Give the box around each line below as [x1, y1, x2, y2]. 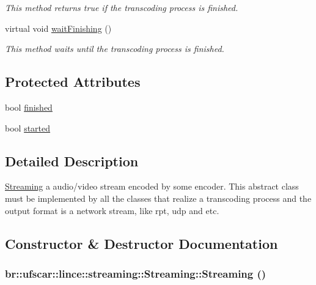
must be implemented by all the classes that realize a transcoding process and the [5, 191, 312, 204]
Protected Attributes [5, 72, 141, 91]
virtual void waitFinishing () [5, 21, 112, 34]
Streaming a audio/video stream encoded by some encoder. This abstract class [5, 180, 299, 193]
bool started [5, 121, 51, 134]
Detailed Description [5, 151, 139, 170]
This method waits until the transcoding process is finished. [5, 42, 224, 55]
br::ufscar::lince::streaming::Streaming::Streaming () [5, 265, 266, 281]
